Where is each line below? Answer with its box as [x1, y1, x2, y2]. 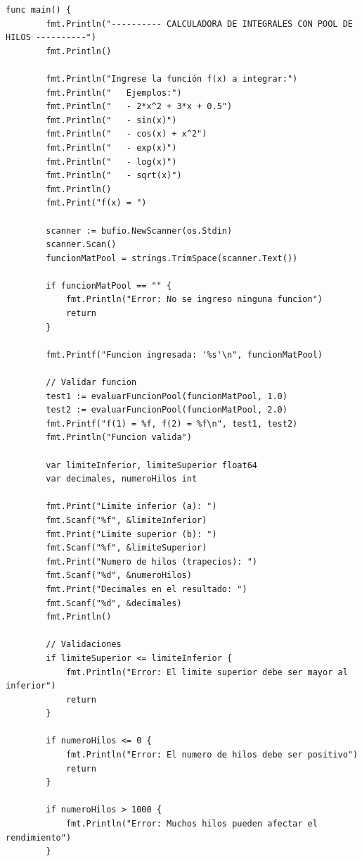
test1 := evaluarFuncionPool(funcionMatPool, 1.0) [46, 391, 287, 401]
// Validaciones [46, 639, 122, 650]
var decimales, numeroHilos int [46, 474, 198, 484]
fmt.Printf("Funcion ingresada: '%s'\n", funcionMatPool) [46, 349, 323, 360]
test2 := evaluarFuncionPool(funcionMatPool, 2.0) [46, 405, 287, 415]
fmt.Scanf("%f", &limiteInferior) [46, 515, 207, 525]
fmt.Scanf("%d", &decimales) [46, 598, 182, 608]
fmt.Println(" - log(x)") [46, 156, 177, 167]
